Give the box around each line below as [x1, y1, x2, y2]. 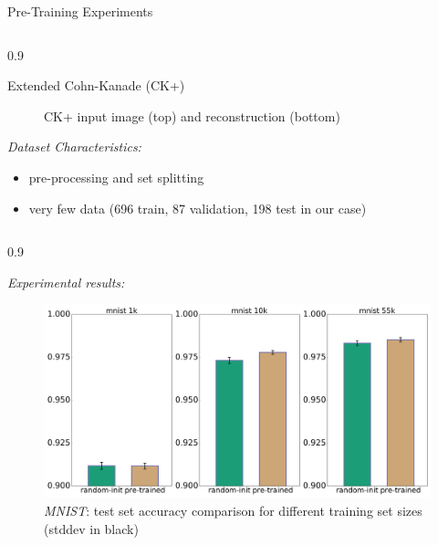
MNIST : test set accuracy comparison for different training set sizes [44, 500, 422, 519]
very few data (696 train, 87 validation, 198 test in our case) [28, 198, 367, 217]
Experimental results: [7, 272, 125, 291]
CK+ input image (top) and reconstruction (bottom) [44, 106, 340, 125]
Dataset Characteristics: [7, 137, 141, 156]
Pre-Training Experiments [7, 2, 153, 20]
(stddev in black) [44, 519, 139, 538]
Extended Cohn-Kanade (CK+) [7, 76, 185, 95]
